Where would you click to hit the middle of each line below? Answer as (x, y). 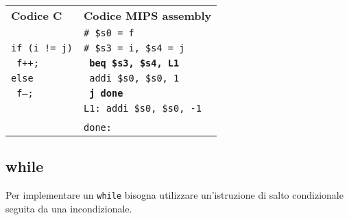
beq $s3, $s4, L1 (134, 63)
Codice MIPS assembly (148, 15)
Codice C (37, 15)
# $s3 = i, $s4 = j (134, 48)
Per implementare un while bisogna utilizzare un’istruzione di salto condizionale (174, 195)
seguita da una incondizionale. (69, 208)
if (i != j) (42, 48)
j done (106, 93)
